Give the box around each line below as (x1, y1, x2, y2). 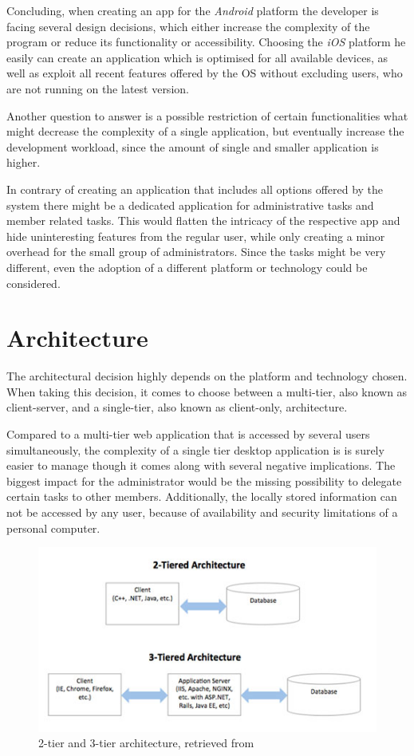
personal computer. (6, 519, 101, 536)
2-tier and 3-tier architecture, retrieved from (38, 734, 254, 751)
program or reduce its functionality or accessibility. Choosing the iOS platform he (6, 33, 406, 50)
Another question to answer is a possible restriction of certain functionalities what (6, 107, 408, 124)
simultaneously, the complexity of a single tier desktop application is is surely (6, 441, 384, 458)
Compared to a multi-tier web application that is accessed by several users (6, 426, 370, 442)
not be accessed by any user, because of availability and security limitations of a (6, 503, 398, 520)
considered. (6, 274, 61, 291)
